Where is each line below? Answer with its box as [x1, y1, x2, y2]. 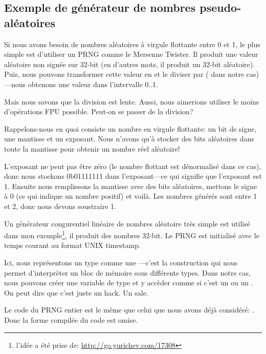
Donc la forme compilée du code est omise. [4, 314, 138, 325]
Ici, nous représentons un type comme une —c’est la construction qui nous [4, 257, 238, 267]
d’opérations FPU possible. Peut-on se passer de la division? [4, 106, 193, 117]
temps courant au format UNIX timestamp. [4, 240, 141, 251]
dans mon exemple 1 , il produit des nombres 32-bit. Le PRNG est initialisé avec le [4, 228, 259, 240]
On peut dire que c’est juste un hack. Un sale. [4, 287, 148, 298]
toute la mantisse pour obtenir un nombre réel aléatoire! [4, 143, 180, 154]
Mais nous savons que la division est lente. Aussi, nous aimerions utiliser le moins [4, 96, 259, 107]
